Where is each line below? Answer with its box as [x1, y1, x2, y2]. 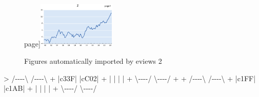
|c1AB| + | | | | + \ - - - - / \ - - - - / [4, 83, 97, 93]
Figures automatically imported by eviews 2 [24, 56, 162, 66]
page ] [24, 38, 41, 49]
